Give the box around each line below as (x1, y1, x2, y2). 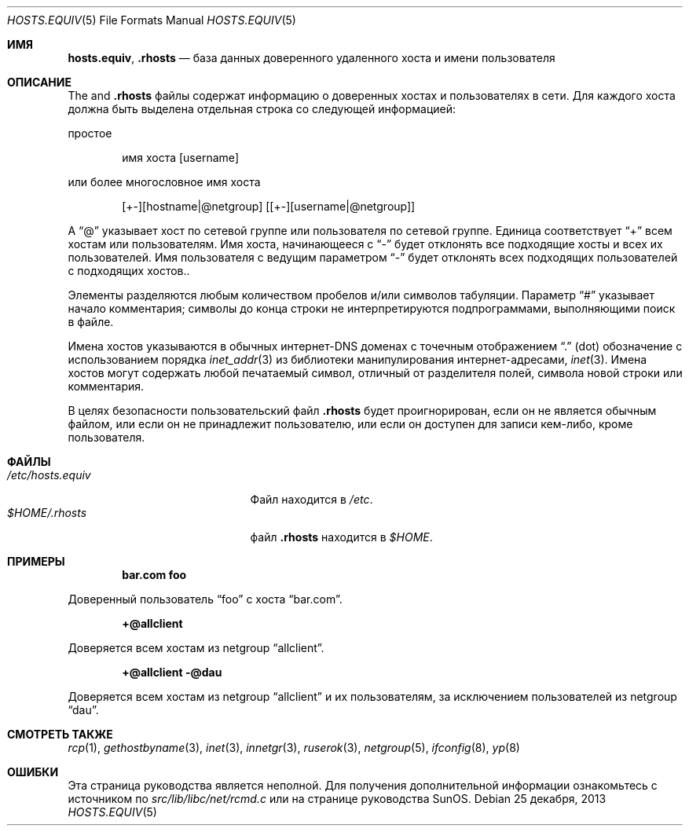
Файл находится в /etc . (250, 493, 373, 506)
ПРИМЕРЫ (7, 555, 65, 568)
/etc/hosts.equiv (7, 468, 91, 482)
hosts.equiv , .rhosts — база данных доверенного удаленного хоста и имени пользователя (68, 51, 555, 64)
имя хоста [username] (122, 151, 240, 164)
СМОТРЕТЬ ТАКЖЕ (7, 728, 113, 741)
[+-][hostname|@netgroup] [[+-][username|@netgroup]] (122, 200, 416, 213)
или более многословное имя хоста (68, 175, 261, 189)
